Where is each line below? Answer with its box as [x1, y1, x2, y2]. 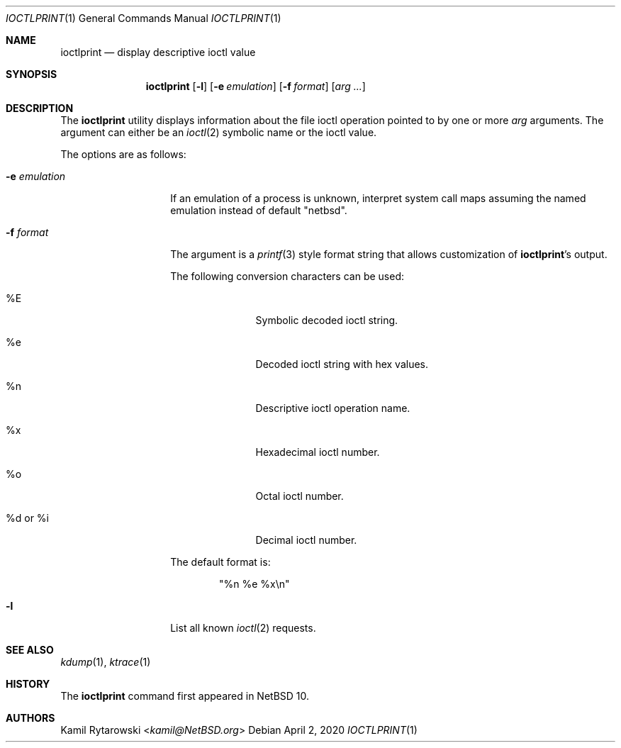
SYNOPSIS [6, 68, 57, 80]
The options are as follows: [60, 148, 186, 160]
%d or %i [6, 512, 49, 524]
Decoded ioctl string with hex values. [255, 358, 429, 370]
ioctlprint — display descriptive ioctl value [60, 46, 256, 58]
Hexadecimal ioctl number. [255, 446, 380, 458]
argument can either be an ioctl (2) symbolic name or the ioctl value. [60, 126, 377, 138]
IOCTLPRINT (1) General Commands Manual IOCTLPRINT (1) [6, 12, 281, 24]
